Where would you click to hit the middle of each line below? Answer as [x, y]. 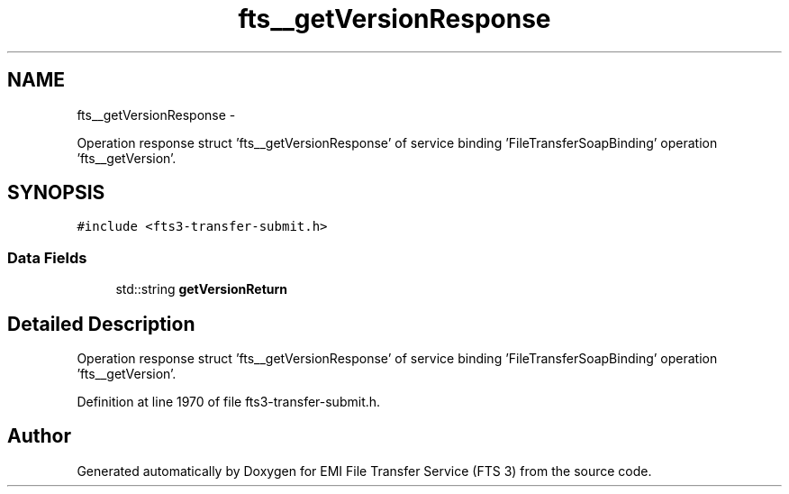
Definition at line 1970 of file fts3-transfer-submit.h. [229, 402]
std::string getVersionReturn [201, 289]
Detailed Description [101, 324]
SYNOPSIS [56, 193]
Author [39, 436]
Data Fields [47, 257]
